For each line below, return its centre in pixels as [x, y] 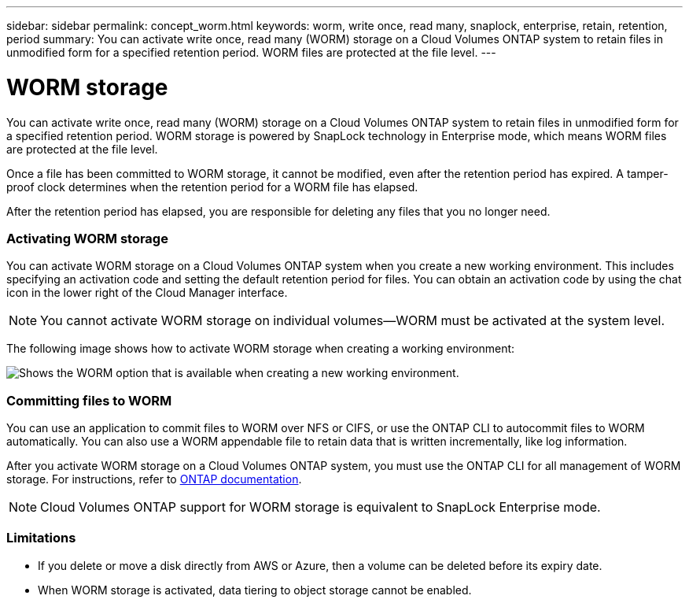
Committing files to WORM [89, 400]
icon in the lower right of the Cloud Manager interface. [147, 293]
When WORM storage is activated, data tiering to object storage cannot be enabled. [255, 590]
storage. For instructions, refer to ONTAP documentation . [154, 479]
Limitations [41, 538]
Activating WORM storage [87, 238]
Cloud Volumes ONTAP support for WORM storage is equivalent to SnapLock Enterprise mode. [321, 507]
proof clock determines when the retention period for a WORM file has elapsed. [212, 187]
